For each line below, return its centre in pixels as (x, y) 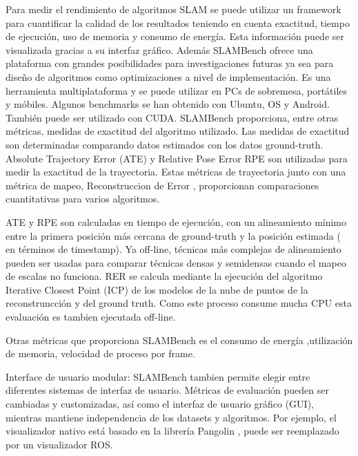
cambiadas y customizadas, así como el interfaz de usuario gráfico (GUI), (160, 404)
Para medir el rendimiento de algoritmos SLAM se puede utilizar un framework (173, 9)
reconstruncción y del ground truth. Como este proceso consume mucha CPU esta (179, 303)
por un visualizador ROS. (59, 444)
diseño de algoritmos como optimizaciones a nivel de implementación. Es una (168, 76)
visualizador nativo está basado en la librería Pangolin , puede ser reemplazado (172, 431)
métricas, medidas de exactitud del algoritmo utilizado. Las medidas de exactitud (178, 131)
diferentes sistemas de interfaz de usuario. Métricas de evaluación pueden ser (167, 390)
